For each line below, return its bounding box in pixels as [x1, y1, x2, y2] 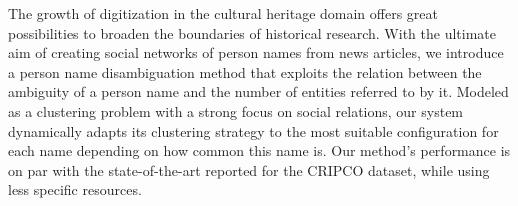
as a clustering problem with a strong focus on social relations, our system [8, 100, 464, 121]
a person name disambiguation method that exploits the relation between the [8, 61, 482, 82]
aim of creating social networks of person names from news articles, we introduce [8, 42, 504, 63]
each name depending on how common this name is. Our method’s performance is [8, 140, 511, 161]
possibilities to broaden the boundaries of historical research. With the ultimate [8, 22, 496, 43]
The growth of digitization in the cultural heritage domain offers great [8, 3, 439, 23]
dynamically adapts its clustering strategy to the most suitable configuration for [8, 120, 499, 141]
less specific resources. [8, 179, 142, 200]
